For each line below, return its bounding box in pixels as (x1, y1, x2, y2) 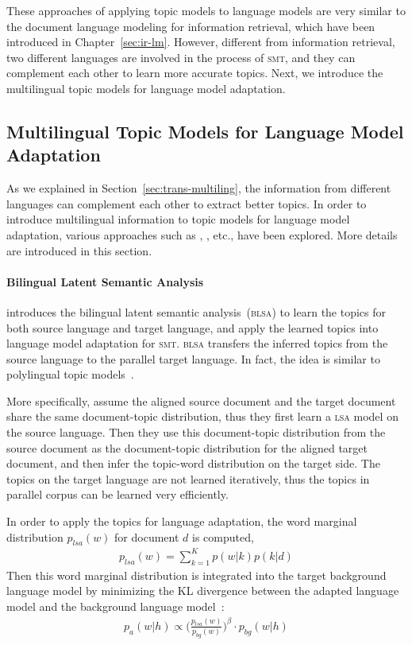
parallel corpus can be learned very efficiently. (6, 486, 229, 503)
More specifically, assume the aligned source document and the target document (6, 392, 396, 409)
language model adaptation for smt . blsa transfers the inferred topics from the (6, 335, 388, 352)
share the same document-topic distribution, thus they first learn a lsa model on (6, 408, 399, 425)
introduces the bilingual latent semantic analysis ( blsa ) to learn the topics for (6, 303, 387, 320)
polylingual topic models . (6, 366, 134, 383)
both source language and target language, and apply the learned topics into (6, 319, 379, 336)
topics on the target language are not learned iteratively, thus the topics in (6, 470, 370, 487)
